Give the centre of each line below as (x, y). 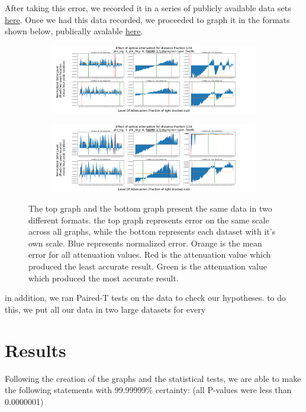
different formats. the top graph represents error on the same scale (149, 220)
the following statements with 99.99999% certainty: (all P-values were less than (148, 390)
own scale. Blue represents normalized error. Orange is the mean (145, 243)
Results (36, 350)
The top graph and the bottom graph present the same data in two (150, 208)
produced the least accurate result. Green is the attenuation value (148, 266)
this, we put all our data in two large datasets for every (105, 309)
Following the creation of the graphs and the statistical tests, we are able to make (153, 378)
